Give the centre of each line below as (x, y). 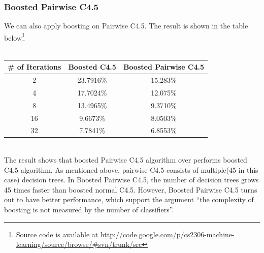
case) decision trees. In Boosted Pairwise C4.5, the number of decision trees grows (131, 180)
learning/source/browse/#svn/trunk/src (79, 244)
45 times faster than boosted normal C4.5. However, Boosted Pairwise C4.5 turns (131, 189)
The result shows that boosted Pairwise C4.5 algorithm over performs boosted (126, 160)
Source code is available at (57, 234)
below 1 (14, 37)
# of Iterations (35, 67)
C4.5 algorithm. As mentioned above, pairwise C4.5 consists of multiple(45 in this (131, 169)
